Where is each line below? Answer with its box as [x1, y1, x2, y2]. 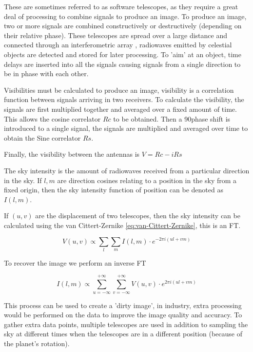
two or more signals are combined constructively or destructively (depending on [4, 21, 242, 31]
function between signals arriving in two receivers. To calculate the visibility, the [4, 94, 244, 104]
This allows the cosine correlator [4, 113, 101, 124]
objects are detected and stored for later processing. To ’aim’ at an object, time [4, 49, 241, 59]
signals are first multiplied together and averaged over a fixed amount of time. [4, 104, 237, 114]
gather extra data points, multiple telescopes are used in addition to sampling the [4, 319, 248, 329]
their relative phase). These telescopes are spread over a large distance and [4, 30, 227, 40]
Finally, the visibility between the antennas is [4, 149, 140, 159]
